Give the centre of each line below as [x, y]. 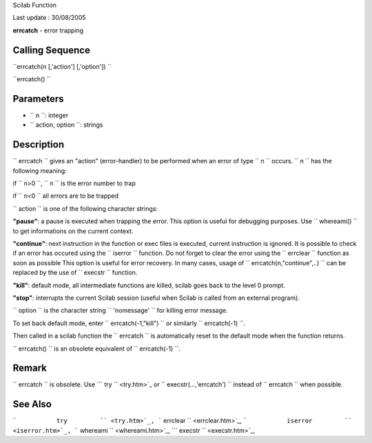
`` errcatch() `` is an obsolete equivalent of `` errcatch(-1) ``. [96, 349]
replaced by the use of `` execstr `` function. [75, 273]
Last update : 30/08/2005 [49, 18]
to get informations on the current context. [73, 231]
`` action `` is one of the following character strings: [85, 208]
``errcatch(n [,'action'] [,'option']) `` [62, 66]
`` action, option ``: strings [66, 125]
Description [39, 145]
